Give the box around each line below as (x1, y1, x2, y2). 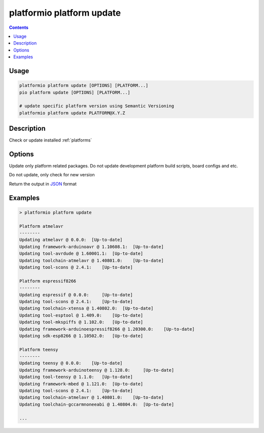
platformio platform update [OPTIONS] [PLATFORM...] (19, 83, 149, 88)
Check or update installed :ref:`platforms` (9, 137, 92, 143)
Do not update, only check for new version (9, 172, 95, 178)
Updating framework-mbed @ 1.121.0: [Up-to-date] (19, 381, 144, 386)
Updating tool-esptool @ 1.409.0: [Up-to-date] (19, 313, 144, 318)
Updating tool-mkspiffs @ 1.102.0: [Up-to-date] (19, 319, 144, 325)
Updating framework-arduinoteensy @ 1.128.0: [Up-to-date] (19, 367, 175, 373)
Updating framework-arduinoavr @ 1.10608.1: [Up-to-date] (19, 244, 164, 249)
